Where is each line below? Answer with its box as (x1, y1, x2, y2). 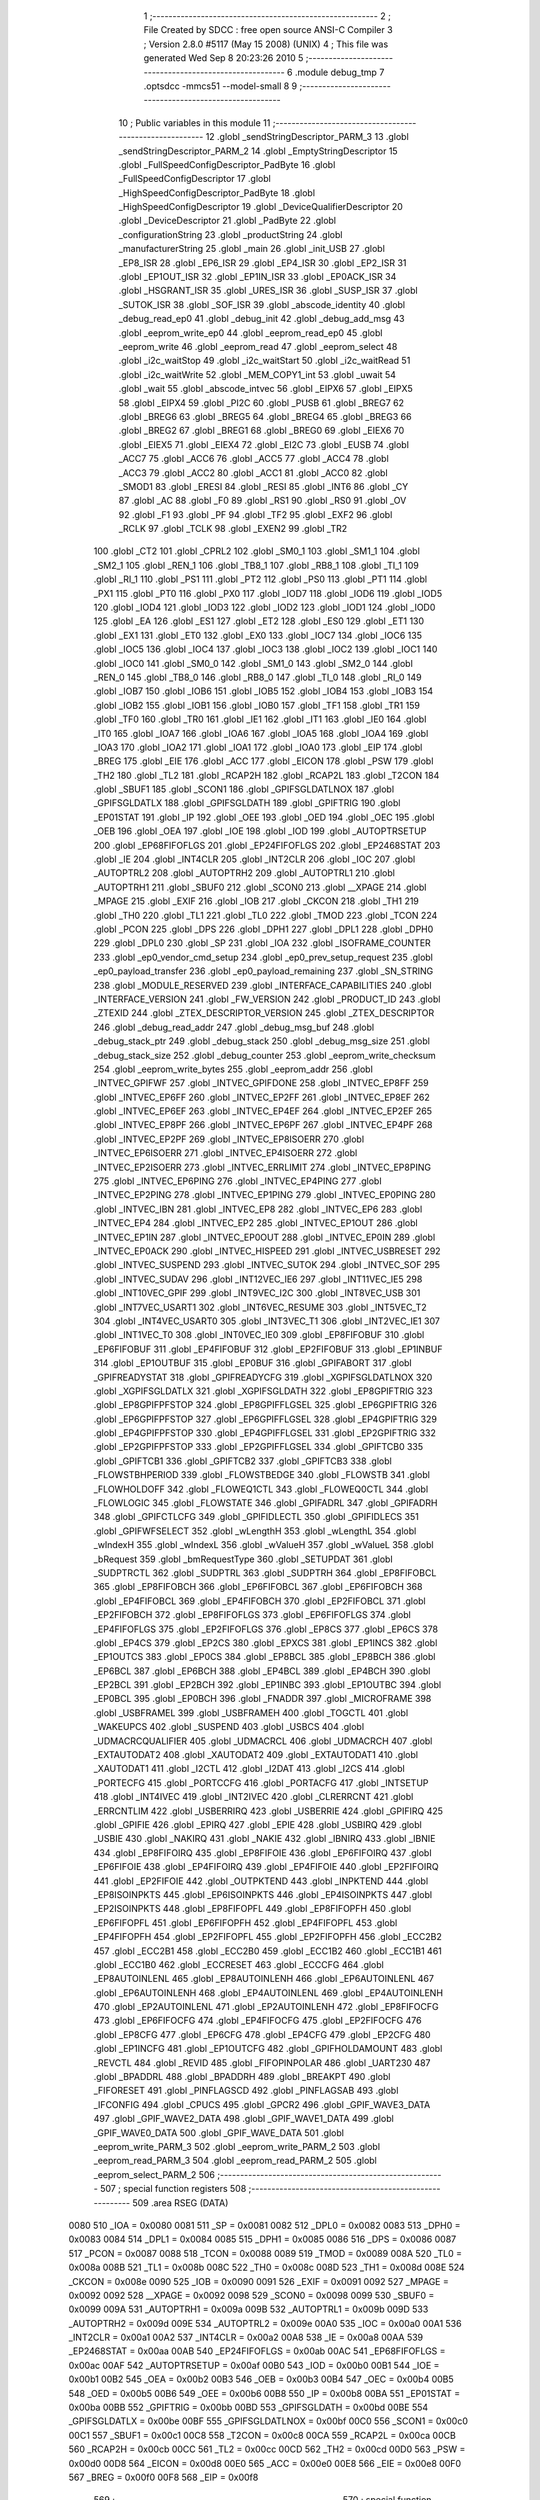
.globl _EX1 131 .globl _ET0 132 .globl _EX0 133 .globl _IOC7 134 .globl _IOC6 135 (93, 629, 422, 641)
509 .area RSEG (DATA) (131, 2196, 229, 2209)
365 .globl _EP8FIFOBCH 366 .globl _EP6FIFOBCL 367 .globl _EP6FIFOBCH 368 (93, 1581, 423, 1593)
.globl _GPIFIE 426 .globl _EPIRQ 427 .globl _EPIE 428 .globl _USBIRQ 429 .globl (93, 1819, 422, 1830)
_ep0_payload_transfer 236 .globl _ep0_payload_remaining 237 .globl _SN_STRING (93, 965, 434, 977)
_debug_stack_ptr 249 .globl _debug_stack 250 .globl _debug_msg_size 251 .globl (93, 1035, 430, 1047)
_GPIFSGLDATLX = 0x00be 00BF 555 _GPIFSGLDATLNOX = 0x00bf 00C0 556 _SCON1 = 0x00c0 (68, 2415, 469, 2427)
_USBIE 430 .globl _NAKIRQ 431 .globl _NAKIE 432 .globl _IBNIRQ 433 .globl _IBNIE (93, 1833, 436, 1845)
